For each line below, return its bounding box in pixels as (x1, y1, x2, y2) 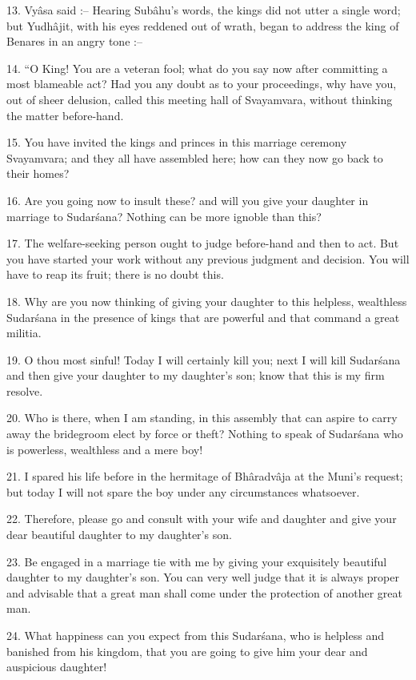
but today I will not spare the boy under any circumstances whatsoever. (6, 483, 360, 500)
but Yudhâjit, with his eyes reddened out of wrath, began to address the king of (6, 17, 399, 34)
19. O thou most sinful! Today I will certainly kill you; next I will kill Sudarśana (6, 351, 401, 368)
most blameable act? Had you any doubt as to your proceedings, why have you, (6, 75, 397, 92)
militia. (6, 324, 42, 341)
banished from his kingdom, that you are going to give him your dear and (6, 642, 368, 659)
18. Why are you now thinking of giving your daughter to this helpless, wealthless (6, 292, 407, 309)
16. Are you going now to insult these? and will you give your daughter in (6, 191, 369, 208)
